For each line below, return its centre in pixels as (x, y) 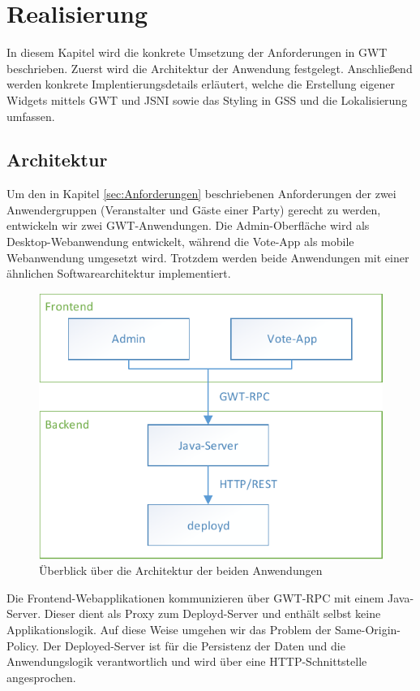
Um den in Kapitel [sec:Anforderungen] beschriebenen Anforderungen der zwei (201, 194)
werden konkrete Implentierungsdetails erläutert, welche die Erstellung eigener (201, 84)
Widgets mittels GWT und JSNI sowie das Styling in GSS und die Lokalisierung (207, 99)
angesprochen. (41, 677)
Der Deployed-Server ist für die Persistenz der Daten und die (194, 645)
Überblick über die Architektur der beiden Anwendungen (181, 570)
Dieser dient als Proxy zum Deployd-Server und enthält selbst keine (212, 613)
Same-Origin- (368, 629)
